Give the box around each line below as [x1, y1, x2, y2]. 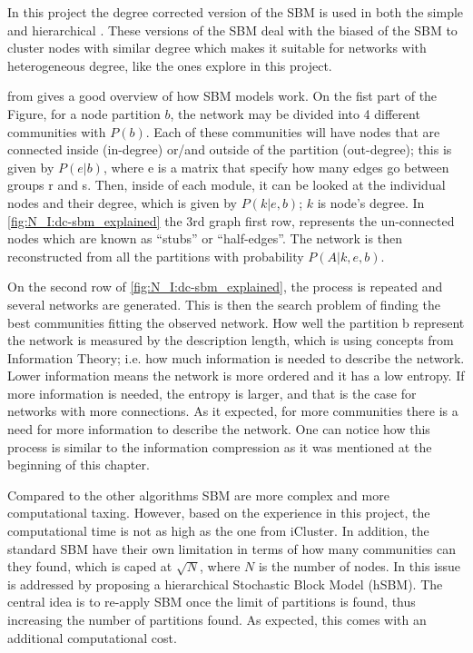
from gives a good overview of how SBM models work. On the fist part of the [7, 86, 438, 105]
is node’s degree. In [317, 193, 425, 212]
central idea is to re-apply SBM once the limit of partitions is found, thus [7, 592, 416, 611]
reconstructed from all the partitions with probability [7, 246, 304, 265]
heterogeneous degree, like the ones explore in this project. [7, 55, 332, 74]
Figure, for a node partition [7, 104, 161, 123]
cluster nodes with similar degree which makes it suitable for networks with [7, 38, 427, 57]
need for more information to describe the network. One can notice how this [7, 420, 430, 439]
